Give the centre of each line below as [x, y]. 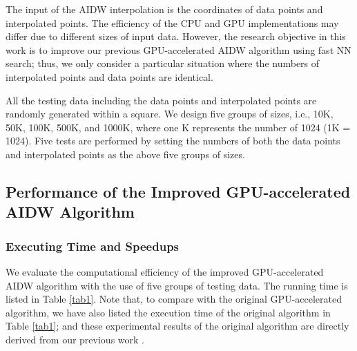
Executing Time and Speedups [93, 246]
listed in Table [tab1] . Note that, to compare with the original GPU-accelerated [174, 299]
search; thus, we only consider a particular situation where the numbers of [163, 63]
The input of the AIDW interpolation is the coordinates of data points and [164, 9]
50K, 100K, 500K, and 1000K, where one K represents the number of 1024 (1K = [178, 127]
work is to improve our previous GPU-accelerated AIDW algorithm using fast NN [178, 49]
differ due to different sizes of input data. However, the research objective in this [176, 36]
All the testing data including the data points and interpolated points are [161, 100]
